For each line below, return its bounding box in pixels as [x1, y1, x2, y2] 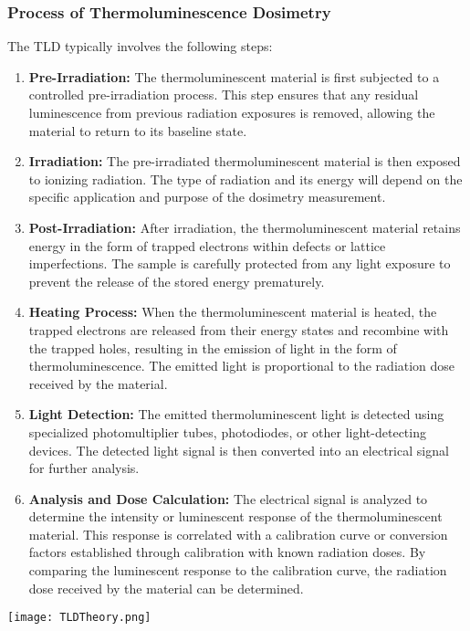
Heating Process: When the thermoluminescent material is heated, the [28, 302, 437, 321]
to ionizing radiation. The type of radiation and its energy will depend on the [28, 169, 463, 188]
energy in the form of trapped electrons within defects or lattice [28, 236, 386, 255]
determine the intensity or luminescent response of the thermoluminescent [28, 507, 443, 526]
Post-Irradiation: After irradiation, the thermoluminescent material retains [28, 217, 461, 237]
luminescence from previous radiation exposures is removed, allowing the [28, 103, 435, 121]
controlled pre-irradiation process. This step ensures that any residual [28, 85, 419, 104]
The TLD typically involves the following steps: [7, 37, 273, 56]
